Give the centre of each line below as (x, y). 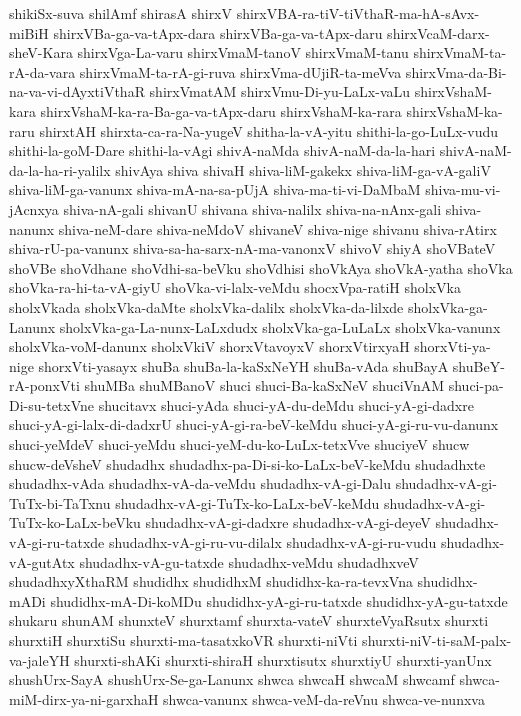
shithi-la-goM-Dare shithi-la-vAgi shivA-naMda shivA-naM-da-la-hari (222, 150)
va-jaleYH (39, 659)
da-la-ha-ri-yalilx (60, 169)
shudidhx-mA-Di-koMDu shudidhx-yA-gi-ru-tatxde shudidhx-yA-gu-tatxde (279, 600)
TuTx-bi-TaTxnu (60, 502)
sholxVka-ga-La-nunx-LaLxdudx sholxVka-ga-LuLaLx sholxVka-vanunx (280, 326)
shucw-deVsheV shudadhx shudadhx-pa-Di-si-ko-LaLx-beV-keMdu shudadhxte (247, 463)
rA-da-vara (42, 71)
